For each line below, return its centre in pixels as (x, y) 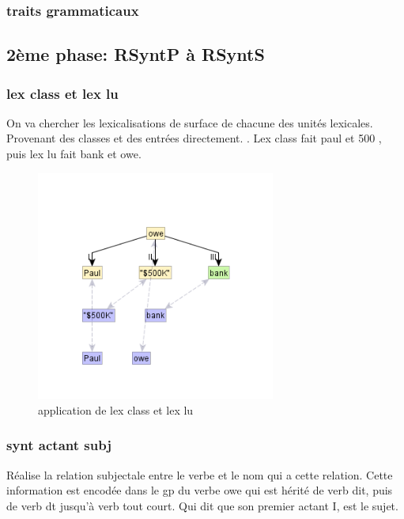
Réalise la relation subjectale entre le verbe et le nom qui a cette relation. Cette (200, 474)
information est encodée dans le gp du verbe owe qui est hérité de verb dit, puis (200, 490)
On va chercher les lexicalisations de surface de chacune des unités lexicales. (190, 122)
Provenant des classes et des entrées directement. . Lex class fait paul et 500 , (194, 138)
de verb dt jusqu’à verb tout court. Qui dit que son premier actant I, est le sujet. (202, 505)
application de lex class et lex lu (116, 409)
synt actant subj (59, 445)
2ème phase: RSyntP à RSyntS (136, 54)
